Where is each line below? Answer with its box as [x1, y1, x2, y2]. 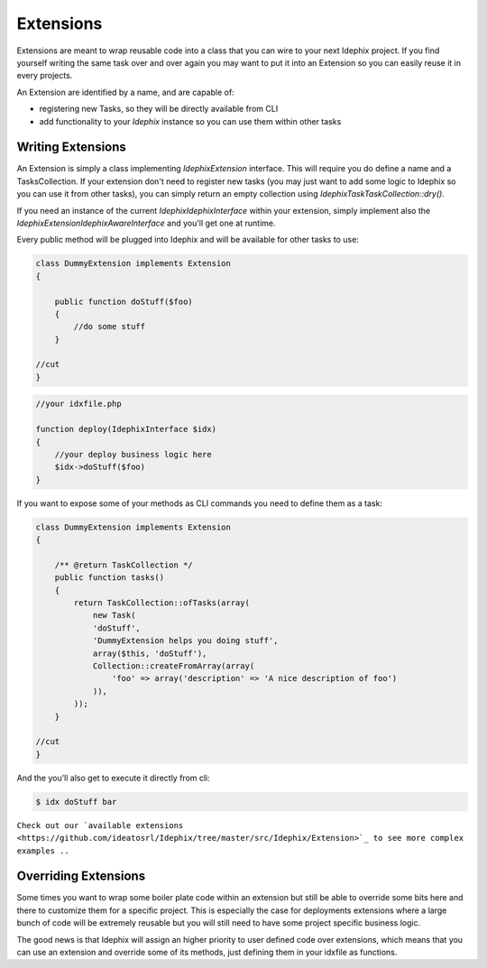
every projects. [16, 70, 73, 81]
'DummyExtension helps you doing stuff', [92, 636, 279, 646]
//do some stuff [73, 321, 146, 332]
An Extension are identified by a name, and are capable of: [16, 87, 234, 97]
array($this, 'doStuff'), [92, 648, 207, 659]
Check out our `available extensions [16, 820, 184, 830]
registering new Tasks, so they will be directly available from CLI [39, 104, 279, 115]
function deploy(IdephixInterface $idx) [35, 424, 216, 435]
